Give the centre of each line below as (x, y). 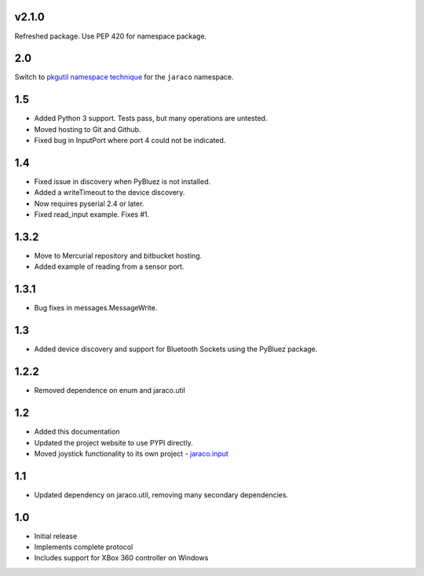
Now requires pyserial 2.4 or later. (89, 204)
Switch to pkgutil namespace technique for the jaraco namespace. (124, 77)
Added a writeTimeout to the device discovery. (110, 193)
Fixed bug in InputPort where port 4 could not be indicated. (130, 141)
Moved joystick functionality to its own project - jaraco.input (132, 453)
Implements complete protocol (84, 547)
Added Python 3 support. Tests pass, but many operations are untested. (151, 119)
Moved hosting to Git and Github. (88, 129)
